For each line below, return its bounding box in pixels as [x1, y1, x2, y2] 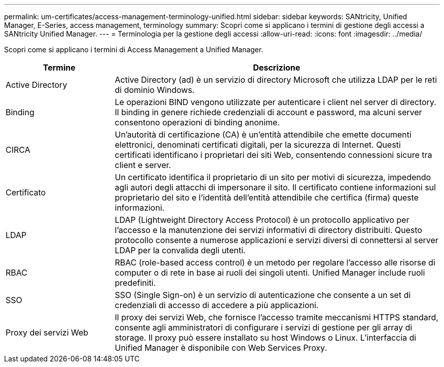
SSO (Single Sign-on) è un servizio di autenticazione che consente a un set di [115, 290, 411, 300]
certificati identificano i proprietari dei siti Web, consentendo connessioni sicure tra [115, 150, 432, 160]
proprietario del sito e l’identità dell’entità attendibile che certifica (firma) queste [115, 192, 419, 203]
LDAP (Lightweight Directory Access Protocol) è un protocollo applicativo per [115, 215, 410, 225]
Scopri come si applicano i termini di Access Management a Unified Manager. [4, 45, 264, 54]
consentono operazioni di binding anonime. [115, 117, 280, 127]
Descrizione [253, 62, 301, 73]
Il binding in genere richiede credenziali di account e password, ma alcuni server [115, 107, 422, 117]
